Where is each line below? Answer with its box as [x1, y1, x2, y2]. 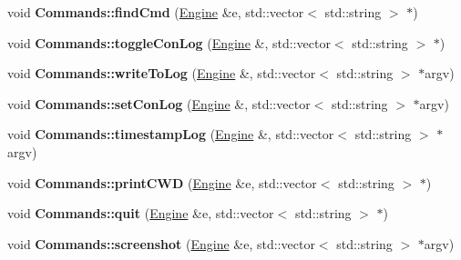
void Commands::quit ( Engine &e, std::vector [7, 204, 274, 223]
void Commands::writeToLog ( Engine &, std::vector [7, 64, 316, 83]
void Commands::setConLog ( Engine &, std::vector [7, 94, 311, 113]
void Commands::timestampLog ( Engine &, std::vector [7, 125, 334, 144]
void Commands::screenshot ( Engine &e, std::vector [7, 234, 315, 253]
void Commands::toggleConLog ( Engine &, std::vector [7, 33, 331, 52]
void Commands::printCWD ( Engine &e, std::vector [7, 173, 317, 192]
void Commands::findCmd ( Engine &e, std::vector [7, 3, 304, 21]
